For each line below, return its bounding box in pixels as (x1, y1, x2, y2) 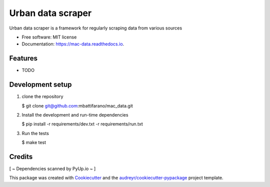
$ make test (21, 139, 46, 145)
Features (9, 54, 37, 62)
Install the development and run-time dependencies (21, 111, 128, 117)
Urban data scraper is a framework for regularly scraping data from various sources (9, 25, 182, 31)
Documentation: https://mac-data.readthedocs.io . (21, 41, 124, 47)
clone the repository (21, 93, 63, 99)
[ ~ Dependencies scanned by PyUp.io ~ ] (9, 165, 96, 171)
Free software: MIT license (21, 34, 77, 40)
